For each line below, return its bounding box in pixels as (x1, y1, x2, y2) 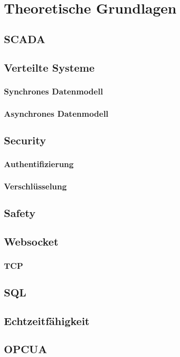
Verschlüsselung (4, 180, 67, 192)
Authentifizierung (4, 158, 74, 170)
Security (4, 133, 46, 148)
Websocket (4, 234, 59, 249)
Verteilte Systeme (4, 60, 95, 75)
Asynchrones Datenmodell (4, 107, 109, 119)
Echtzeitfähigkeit (4, 313, 90, 328)
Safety (4, 205, 36, 220)
